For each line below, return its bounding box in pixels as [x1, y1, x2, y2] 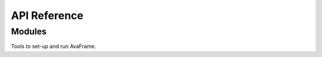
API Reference [11, 9, 83, 22]
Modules [11, 26, 47, 37]
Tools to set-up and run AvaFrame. [11, 43, 97, 50]
